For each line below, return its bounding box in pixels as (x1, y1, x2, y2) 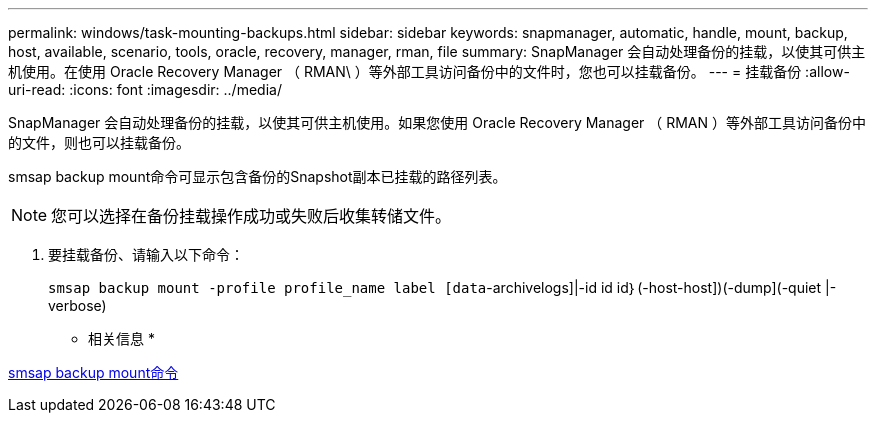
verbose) (48, 297, 107, 314)
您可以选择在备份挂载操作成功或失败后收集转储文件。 (51, 206, 452, 226)
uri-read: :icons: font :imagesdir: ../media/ (8, 81, 282, 98)
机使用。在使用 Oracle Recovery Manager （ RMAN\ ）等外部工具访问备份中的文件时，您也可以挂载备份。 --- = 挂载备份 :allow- (8, 63, 850, 80)
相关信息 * (88, 330, 155, 347)
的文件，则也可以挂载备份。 (8, 134, 190, 151)
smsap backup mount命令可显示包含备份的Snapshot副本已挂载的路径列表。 (8, 168, 507, 185)
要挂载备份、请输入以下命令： (48, 246, 244, 263)
